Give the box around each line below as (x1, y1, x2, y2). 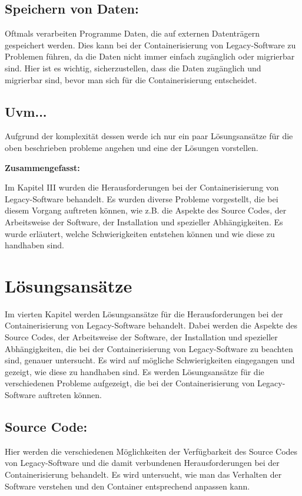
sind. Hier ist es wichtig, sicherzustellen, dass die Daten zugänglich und (5, 61, 261, 74)
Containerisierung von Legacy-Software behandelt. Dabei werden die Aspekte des (5, 319, 297, 331)
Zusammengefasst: (5, 161, 80, 173)
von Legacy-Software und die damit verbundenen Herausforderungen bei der (5, 456, 280, 469)
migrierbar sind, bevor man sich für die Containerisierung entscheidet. (5, 73, 257, 86)
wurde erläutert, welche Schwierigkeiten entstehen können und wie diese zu (5, 227, 275, 239)
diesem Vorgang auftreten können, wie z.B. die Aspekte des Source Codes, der (5, 204, 287, 216)
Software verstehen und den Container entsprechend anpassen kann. (5, 479, 250, 492)
